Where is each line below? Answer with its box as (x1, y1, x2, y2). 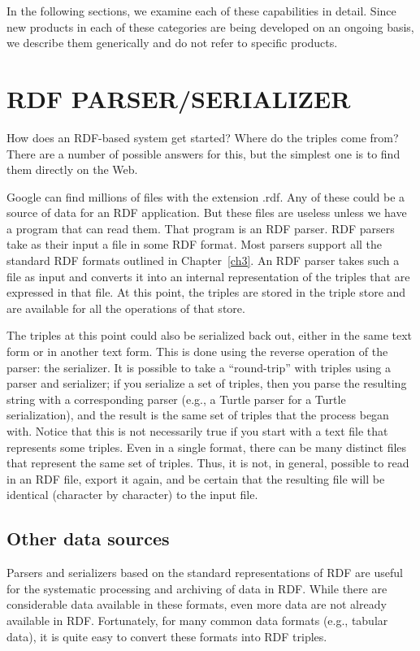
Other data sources (6, 526, 170, 551)
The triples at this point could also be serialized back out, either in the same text (6, 327, 413, 344)
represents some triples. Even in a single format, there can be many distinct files (6, 438, 407, 455)
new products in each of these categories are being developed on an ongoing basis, (6, 18, 414, 35)
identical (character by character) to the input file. (6, 486, 258, 503)
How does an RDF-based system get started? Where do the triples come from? (6, 128, 399, 145)
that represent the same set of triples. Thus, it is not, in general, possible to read (6, 454, 409, 471)
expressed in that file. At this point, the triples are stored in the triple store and (6, 284, 406, 301)
